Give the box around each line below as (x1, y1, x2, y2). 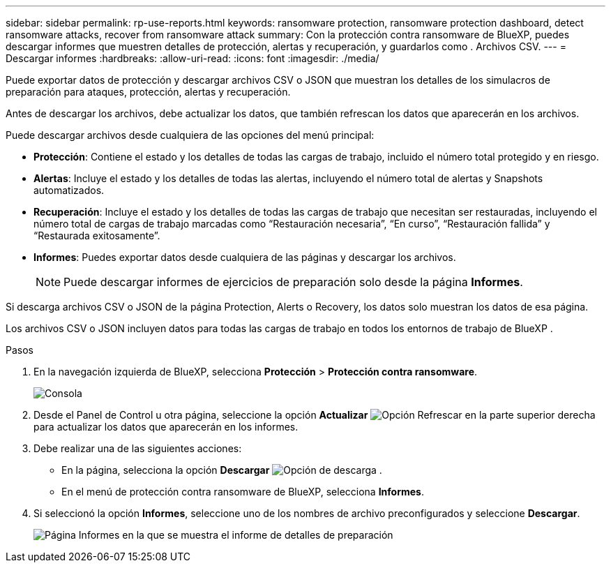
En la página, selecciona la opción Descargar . (61, 464, 382, 476)
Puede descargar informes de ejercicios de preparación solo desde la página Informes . (63, 275, 523, 289)
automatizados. (33, 184, 105, 196)
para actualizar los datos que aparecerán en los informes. (33, 421, 299, 433)
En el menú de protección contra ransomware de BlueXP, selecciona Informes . (61, 486, 424, 498)
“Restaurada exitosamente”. (33, 230, 160, 241)
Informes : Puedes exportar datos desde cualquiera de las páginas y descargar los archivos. (33, 251, 456, 263)
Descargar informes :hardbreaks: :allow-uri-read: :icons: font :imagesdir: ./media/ (6, 52, 379, 64)
